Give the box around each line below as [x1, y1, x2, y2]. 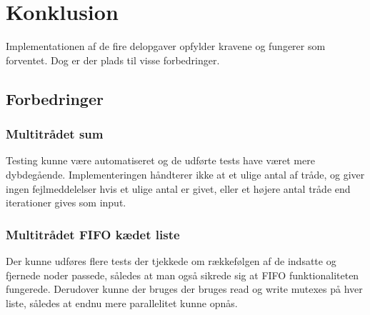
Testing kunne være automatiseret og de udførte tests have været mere [6, 153, 315, 168]
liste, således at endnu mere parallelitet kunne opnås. [6, 295, 238, 310]
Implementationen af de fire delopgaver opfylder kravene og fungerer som [6, 39, 326, 54]
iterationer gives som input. [6, 195, 126, 210]
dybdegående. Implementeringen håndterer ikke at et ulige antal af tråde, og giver [6, 166, 365, 181]
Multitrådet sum [6, 125, 104, 143]
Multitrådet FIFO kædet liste [6, 225, 180, 243]
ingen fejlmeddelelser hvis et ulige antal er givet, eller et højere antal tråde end [6, 181, 351, 196]
